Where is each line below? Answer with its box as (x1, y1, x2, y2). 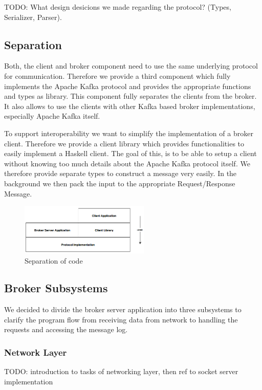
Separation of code (25, 255, 83, 266)
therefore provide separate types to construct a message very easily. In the (4, 168, 237, 179)
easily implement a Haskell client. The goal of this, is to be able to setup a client (4, 148, 257, 159)
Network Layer (4, 346, 67, 358)
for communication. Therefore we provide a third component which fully (4, 70, 231, 81)
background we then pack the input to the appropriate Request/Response (4, 178, 235, 188)
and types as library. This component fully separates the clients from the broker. (4, 91, 257, 101)
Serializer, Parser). (4, 11, 62, 22)
